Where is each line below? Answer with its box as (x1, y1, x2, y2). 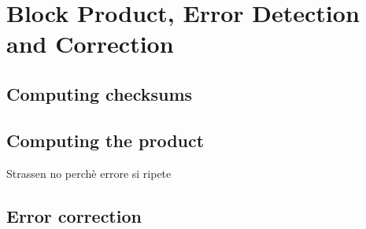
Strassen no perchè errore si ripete (6, 164, 172, 181)
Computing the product (6, 127, 205, 152)
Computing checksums (6, 81, 193, 105)
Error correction (6, 203, 142, 227)
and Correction (6, 28, 174, 60)
